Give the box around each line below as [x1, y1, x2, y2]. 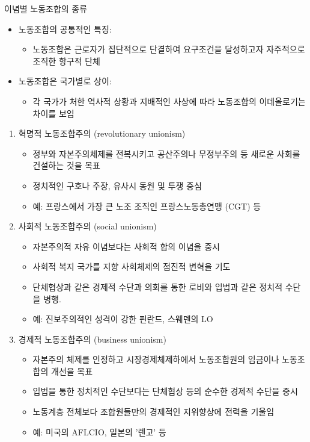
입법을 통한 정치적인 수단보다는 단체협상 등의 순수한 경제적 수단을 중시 [32, 385, 298, 397]
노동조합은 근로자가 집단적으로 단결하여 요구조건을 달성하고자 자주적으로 [32, 43, 305, 55]
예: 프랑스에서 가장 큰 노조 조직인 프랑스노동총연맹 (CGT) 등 [32, 199, 261, 212]
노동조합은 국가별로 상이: [18, 75, 112, 87]
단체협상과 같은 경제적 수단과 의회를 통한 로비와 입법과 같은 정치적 [32, 280, 283, 293]
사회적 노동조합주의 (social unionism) [18, 220, 157, 232]
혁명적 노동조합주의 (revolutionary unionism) [18, 127, 186, 140]
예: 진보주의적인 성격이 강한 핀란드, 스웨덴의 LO [32, 313, 213, 325]
